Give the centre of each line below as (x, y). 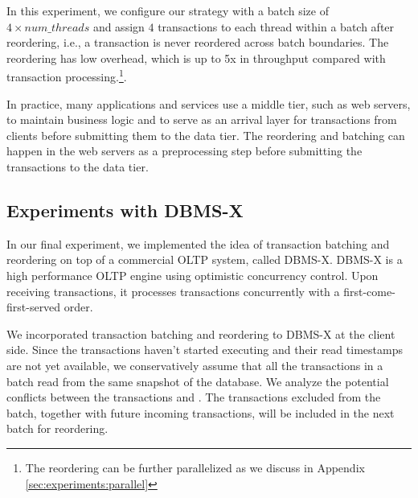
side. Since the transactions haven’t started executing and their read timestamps (205, 350)
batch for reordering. (57, 428)
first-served (34, 307)
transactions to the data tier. (78, 167)
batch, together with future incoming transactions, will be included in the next (201, 412)
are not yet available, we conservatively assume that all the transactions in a (195, 365)
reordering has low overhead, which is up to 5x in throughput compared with (196, 58)
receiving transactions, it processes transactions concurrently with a (173, 291)
